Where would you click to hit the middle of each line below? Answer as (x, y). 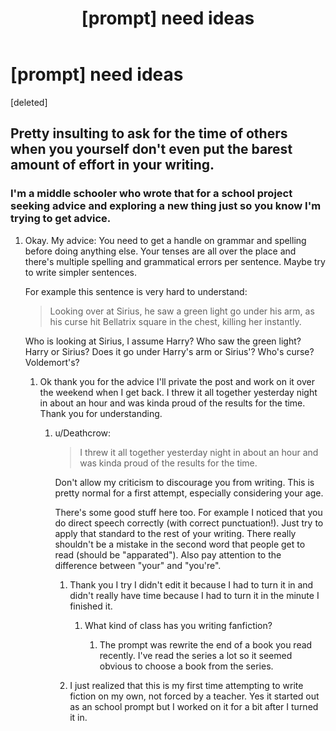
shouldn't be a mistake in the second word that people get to (180, 544)
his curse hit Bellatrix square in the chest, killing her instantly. (175, 321)
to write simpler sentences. (81, 272)
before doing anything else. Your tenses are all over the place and (160, 251)
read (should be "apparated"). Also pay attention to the (168, 554)
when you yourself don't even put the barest (151, 149)
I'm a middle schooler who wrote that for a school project (151, 194)
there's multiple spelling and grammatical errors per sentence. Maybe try (175, 261)
